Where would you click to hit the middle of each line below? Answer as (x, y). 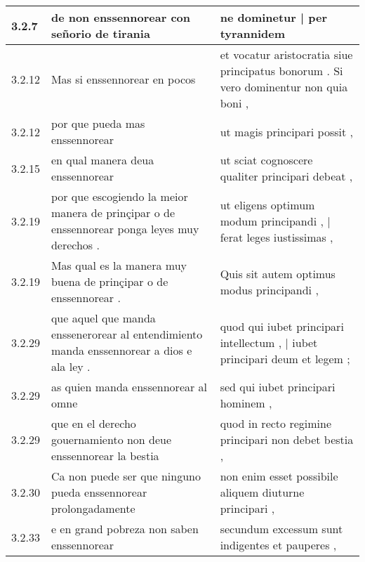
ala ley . (71, 366)
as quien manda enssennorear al (129, 387)
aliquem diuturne (262, 492)
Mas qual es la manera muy (119, 265)
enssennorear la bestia (105, 456)
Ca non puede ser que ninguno (126, 476)
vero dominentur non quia (284, 87)
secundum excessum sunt (281, 529)
